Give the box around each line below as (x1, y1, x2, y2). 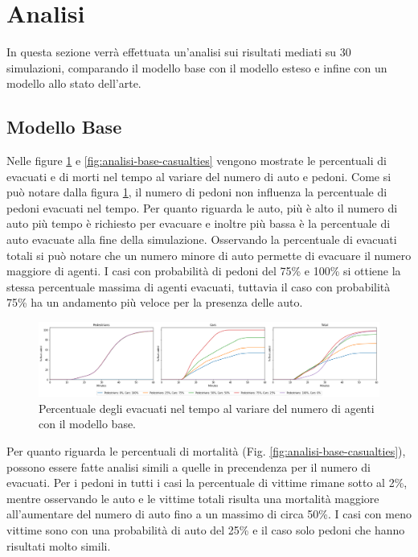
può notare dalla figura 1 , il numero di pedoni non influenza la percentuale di (6, 184, 387, 200)
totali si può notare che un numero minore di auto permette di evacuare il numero (6, 246, 412, 263)
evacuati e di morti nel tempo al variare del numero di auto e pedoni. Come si (6, 167, 391, 184)
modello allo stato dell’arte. (6, 75, 141, 92)
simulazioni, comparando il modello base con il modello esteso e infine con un (6, 59, 387, 76)
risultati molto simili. (6, 537, 111, 554)
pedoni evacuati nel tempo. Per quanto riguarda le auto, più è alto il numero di (6, 199, 398, 216)
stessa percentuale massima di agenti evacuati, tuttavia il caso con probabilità (6, 278, 391, 295)
